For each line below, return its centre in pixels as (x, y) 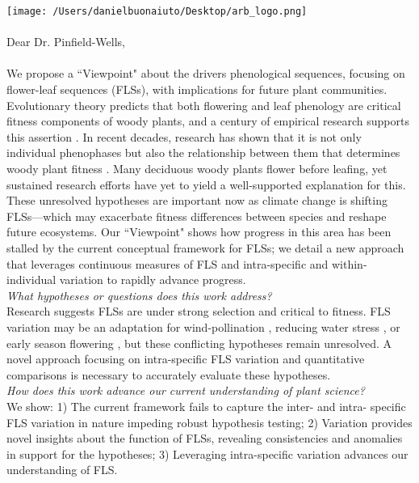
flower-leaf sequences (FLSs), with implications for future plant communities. (197, 89)
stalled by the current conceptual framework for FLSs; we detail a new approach (205, 247)
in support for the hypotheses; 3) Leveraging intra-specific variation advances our (207, 453)
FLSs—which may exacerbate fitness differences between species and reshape (197, 216)
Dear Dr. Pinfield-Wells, (66, 42)
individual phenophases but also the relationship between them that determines (203, 153)
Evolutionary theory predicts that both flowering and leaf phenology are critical (204, 105)
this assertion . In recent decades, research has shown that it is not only (184, 136)
